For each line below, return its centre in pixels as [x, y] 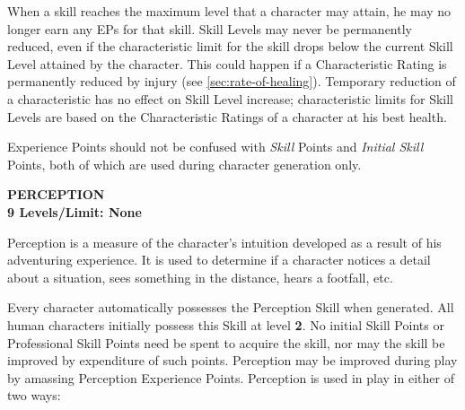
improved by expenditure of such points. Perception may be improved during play [232, 360]
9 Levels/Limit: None [75, 211]
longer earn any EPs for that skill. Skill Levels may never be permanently [210, 28]
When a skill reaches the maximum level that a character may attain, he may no [229, 11]
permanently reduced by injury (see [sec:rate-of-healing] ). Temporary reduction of [232, 81]
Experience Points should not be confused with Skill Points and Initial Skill [215, 147]
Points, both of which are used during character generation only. [184, 164]
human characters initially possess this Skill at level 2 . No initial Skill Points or [226, 324]
